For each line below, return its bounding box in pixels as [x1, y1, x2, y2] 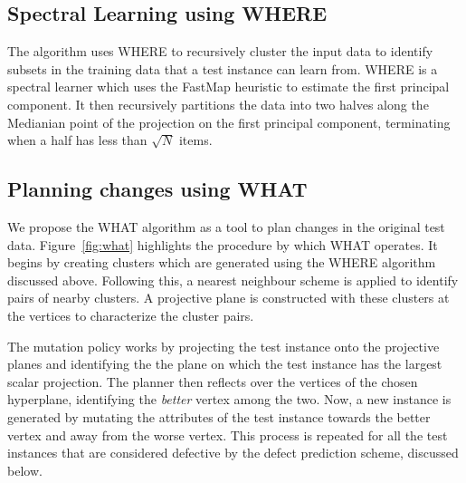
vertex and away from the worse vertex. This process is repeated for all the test [7, 425, 448, 444]
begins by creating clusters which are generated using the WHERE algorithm [7, 253, 436, 272]
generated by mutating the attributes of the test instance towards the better [7, 407, 431, 426]
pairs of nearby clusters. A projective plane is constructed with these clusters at [7, 288, 450, 307]
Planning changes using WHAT [7, 175, 308, 203]
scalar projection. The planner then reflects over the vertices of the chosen [7, 372, 418, 391]
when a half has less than [7, 130, 147, 150]
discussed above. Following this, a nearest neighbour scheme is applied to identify [7, 270, 459, 289]
